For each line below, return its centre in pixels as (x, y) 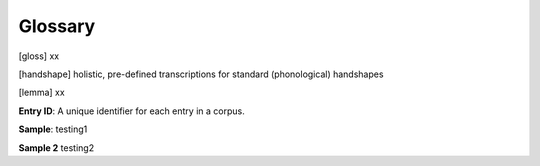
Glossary (57, 26)
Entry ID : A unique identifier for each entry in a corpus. (131, 111)
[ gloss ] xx (39, 56)
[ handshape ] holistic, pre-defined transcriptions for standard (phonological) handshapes (201, 74)
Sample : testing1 (53, 129)
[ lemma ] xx (41, 92)
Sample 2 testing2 (56, 147)
